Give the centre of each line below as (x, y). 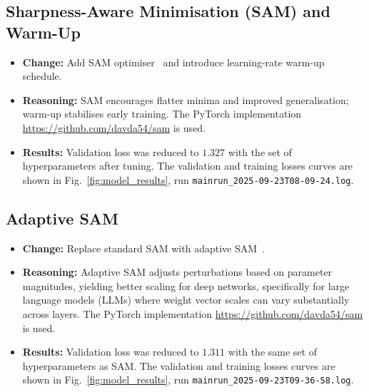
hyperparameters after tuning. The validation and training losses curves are (188, 166)
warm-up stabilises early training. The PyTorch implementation (162, 114)
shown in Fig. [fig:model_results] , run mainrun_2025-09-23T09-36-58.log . (188, 380)
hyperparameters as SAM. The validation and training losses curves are (179, 365)
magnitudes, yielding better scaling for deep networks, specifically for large (186, 285)
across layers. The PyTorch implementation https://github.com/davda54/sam (193, 313)
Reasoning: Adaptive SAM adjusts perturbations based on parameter (177, 272)
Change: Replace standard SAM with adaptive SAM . (143, 248)
